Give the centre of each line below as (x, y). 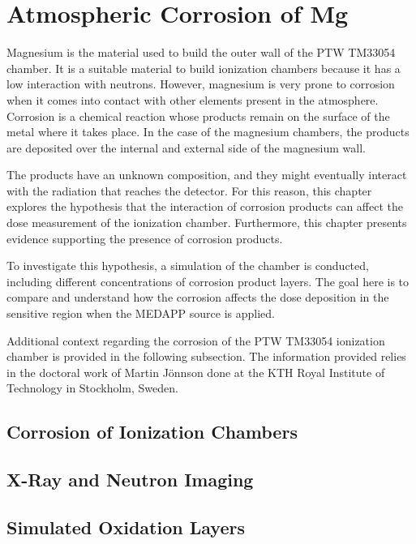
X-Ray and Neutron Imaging (130, 480)
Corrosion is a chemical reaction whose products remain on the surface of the (198, 116)
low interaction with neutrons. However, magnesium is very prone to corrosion (201, 84)
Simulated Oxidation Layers (126, 527)
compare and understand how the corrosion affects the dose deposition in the (198, 297)
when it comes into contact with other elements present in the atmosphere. (193, 99)
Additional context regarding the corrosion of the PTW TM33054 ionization (196, 340)
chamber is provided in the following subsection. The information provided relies (206, 356)
